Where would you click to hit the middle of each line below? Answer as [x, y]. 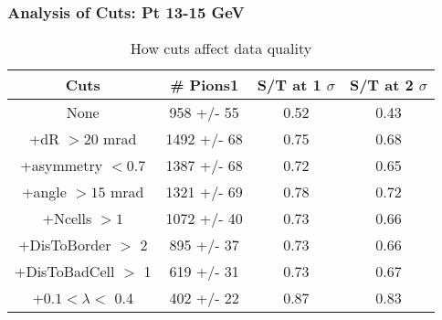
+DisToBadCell [65, 272]
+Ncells [67, 219]
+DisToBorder [64, 245]
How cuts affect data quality [221, 48]
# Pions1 [205, 85]
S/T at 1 [289, 85]
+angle [44, 192]
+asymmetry [62, 165]
